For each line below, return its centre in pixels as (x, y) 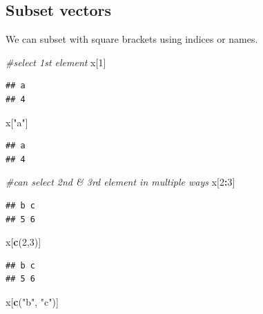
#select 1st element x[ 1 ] (56, 62)
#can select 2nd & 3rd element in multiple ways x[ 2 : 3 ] (120, 182)
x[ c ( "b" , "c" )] (32, 301)
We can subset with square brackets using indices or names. (132, 39)
